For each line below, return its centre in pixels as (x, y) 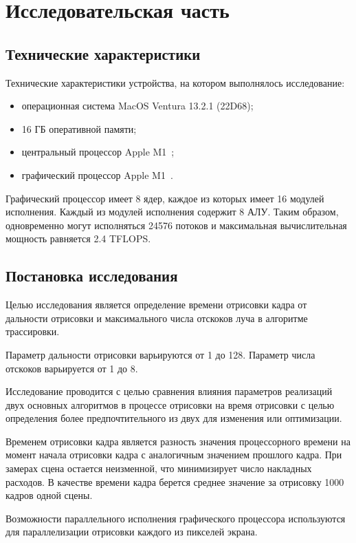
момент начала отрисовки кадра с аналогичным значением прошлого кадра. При (174, 455)
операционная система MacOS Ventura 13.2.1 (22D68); (137, 106)
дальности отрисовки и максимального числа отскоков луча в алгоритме (157, 318)
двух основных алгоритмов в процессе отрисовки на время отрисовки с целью (170, 404)
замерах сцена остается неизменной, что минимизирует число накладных (159, 468)
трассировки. (33, 331)
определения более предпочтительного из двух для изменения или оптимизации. (174, 418)
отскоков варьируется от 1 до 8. (72, 368)
